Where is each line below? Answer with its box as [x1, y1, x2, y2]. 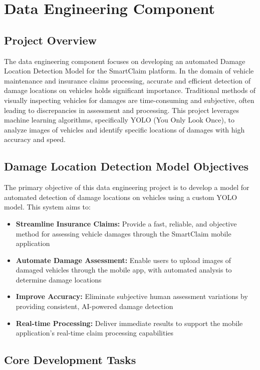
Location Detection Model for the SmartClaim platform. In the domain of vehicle [4, 65, 254, 76]
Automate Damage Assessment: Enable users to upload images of [16, 254, 231, 265]
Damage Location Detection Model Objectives [4, 158, 249, 174]
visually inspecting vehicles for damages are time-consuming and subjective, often [4, 94, 254, 105]
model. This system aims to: [4, 201, 91, 212]
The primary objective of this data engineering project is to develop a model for [4, 182, 249, 192]
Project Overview [4, 32, 97, 47]
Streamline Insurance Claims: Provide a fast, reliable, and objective [16, 218, 237, 228]
